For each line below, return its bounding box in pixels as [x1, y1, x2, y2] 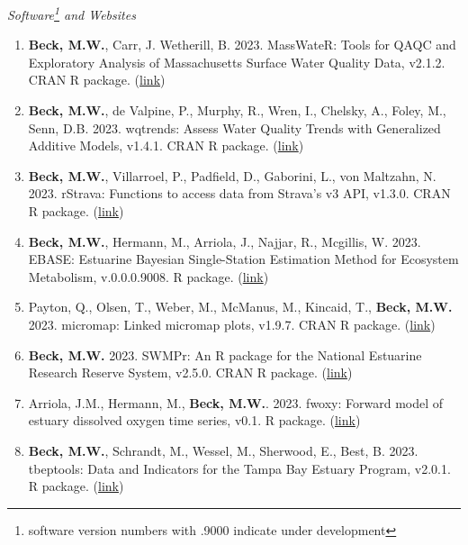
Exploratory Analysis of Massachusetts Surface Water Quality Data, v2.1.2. [28, 52, 445, 71]
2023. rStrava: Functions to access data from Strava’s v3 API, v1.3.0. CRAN [28, 184, 451, 203]
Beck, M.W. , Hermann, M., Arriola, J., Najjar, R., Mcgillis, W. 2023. [28, 232, 421, 250]
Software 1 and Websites [7, 3, 136, 23]
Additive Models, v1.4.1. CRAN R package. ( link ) [28, 136, 304, 155]
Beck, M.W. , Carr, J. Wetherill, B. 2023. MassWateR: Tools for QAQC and [28, 35, 456, 54]
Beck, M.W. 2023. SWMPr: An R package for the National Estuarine [28, 345, 422, 364]
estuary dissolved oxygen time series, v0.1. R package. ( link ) [28, 411, 361, 430]
